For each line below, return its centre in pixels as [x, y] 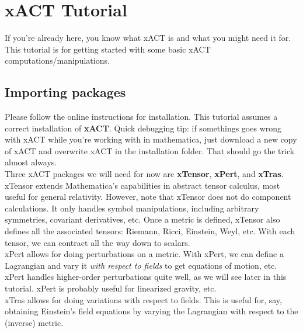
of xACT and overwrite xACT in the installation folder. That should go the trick [150, 150]
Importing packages [65, 92]
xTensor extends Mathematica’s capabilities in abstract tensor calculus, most [142, 185]
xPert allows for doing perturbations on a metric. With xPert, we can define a [144, 254]
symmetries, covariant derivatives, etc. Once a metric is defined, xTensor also [142, 219]
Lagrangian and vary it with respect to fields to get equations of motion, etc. [141, 265]
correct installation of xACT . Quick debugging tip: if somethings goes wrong [143, 128]
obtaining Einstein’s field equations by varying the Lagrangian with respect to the [151, 311]
